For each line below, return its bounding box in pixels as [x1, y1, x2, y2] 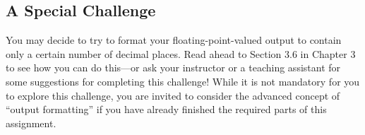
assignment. [6, 115, 56, 130]
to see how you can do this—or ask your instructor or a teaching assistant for [6, 60, 341, 75]
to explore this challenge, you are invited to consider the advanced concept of [6, 88, 340, 102]
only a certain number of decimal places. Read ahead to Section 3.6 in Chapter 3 [6, 46, 356, 61]
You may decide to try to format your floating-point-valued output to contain [6, 33, 342, 47]
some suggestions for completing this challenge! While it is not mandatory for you [6, 74, 360, 88]
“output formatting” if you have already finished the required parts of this [6, 102, 327, 117]
